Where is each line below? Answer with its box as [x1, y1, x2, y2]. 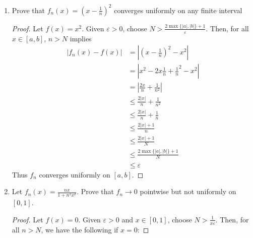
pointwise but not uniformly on [140, 186, 236, 197]
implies [70, 33, 92, 43]
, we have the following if [41, 224, 118, 234]
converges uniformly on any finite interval [114, 5, 242, 15]
